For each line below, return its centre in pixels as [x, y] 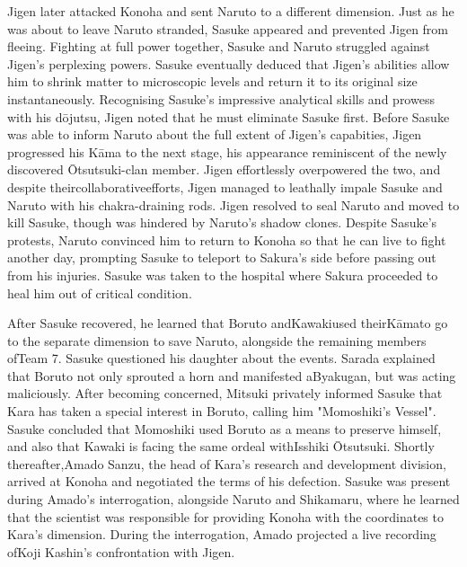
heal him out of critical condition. [100, 292]
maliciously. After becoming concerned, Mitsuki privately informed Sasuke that [225, 393]
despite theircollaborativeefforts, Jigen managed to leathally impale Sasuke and [225, 186]
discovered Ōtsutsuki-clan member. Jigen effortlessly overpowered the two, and [224, 169]
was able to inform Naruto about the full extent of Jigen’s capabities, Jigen [215, 134]
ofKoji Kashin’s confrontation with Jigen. [121, 551]
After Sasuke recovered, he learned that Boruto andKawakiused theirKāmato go [228, 323]
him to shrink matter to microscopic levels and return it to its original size [212, 81]
